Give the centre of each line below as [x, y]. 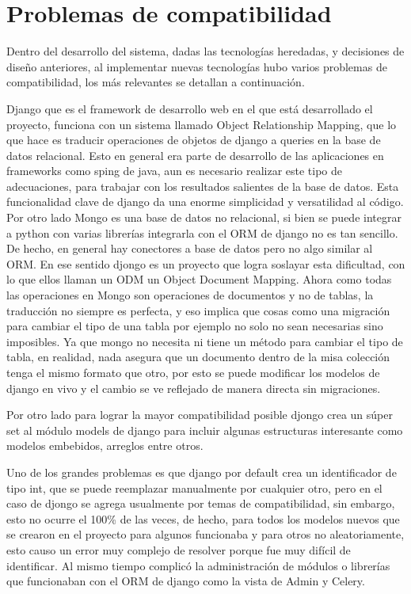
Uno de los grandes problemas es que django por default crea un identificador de [202, 472]
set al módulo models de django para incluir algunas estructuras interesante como [205, 430]
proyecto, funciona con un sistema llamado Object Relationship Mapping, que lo [202, 124]
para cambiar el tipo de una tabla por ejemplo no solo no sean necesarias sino [195, 326]
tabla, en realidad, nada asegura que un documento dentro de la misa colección [198, 357]
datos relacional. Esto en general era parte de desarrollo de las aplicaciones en [195, 155]
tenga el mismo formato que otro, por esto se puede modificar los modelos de [193, 372]
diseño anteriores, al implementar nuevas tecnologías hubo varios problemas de [197, 66]
